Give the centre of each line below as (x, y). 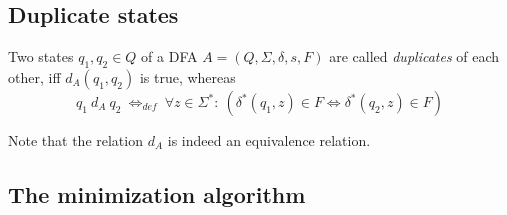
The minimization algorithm (157, 193)
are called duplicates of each (414, 56)
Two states (41, 56)
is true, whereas (187, 77)
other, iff (34, 77)
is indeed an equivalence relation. (269, 140)
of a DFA (169, 56)
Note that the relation (75, 140)
